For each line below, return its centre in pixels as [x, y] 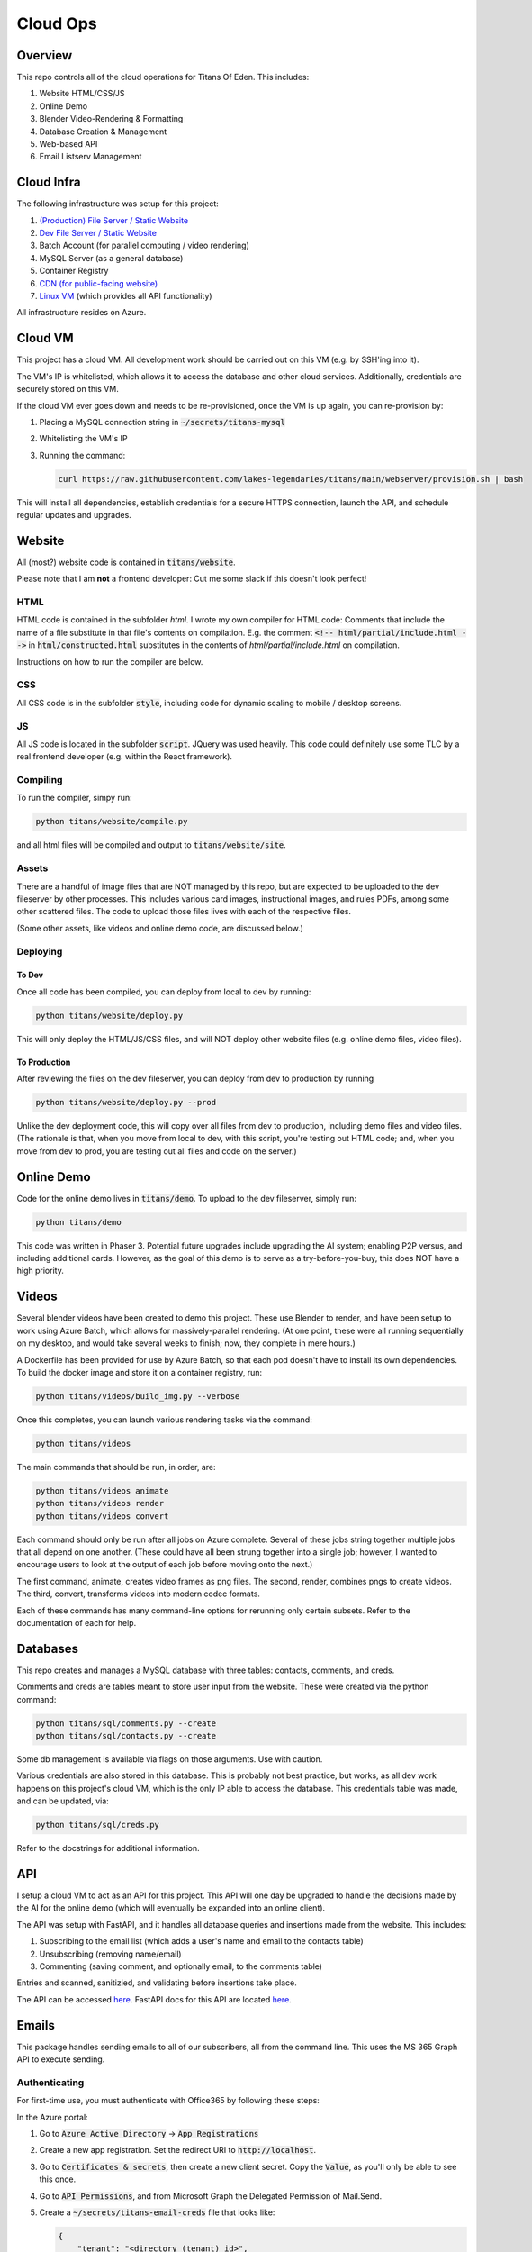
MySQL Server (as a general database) [111, 258]
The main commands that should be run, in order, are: [116, 1467]
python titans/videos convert [102, 1516]
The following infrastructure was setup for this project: [118, 204]
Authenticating [50, 2083]
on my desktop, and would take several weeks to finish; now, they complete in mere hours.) [186, 1343]
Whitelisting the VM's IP [83, 439]
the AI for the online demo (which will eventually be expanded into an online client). [171, 1908]
